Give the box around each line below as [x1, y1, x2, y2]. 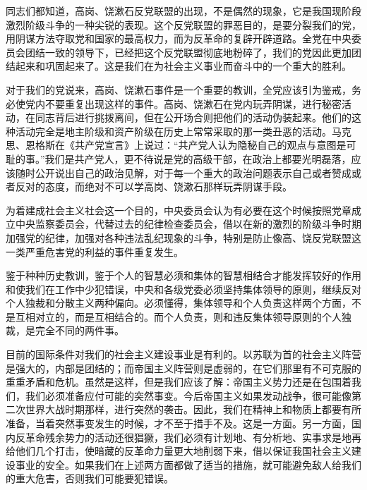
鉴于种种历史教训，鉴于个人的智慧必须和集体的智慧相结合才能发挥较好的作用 [6, 268, 361, 283]
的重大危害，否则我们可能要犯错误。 [6, 471, 174, 486]
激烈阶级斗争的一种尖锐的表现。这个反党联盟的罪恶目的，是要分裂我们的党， [6, 17, 361, 32]
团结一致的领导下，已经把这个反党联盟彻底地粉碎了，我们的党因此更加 [25, 44, 351, 59]
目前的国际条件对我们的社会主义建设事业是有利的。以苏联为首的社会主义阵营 [6, 347, 361, 362]
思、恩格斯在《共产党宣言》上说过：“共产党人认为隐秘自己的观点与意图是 [6, 137, 347, 152]
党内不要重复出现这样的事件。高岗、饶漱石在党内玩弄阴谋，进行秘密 [25, 96, 342, 111]
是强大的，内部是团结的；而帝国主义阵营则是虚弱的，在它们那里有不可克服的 [6, 360, 361, 375]
